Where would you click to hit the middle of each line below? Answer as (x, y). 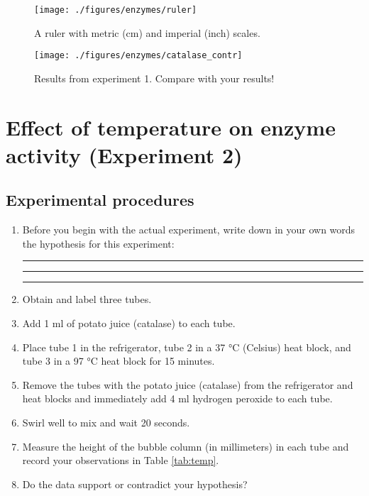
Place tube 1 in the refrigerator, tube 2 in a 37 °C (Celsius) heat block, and (187, 347)
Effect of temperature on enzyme (171, 127)
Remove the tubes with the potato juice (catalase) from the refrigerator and (188, 384)
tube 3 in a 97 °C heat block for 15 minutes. (119, 361)
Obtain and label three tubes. (87, 299)
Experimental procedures (100, 200)
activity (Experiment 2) (124, 154)
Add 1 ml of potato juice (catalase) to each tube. (129, 323)
